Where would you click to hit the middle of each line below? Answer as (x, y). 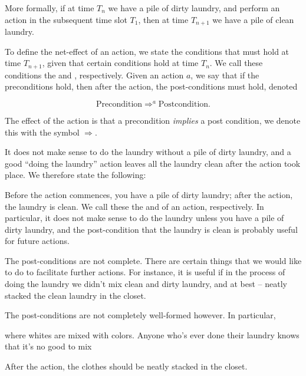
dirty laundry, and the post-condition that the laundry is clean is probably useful (151, 229)
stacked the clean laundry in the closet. (75, 295)
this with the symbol (42, 132)
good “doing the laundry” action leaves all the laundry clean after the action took (153, 163)
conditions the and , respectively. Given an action (94, 75)
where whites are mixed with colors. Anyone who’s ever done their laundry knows (152, 334)
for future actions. (37, 241)
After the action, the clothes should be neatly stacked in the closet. (126, 366)
